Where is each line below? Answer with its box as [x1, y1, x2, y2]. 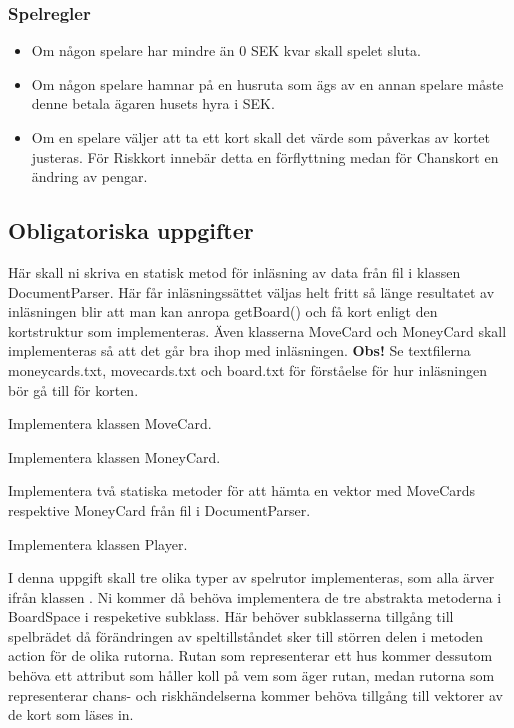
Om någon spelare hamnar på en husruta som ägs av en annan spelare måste [31, 73, 504, 94]
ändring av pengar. [31, 166, 148, 187]
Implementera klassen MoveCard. [8, 413, 212, 434]
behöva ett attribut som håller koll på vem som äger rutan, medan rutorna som [8, 665, 495, 686]
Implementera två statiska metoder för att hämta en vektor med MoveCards [8, 480, 476, 501]
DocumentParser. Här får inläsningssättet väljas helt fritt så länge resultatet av [8, 281, 495, 302]
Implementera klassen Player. [8, 533, 188, 554]
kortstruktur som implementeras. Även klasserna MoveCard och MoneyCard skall [8, 320, 507, 341]
